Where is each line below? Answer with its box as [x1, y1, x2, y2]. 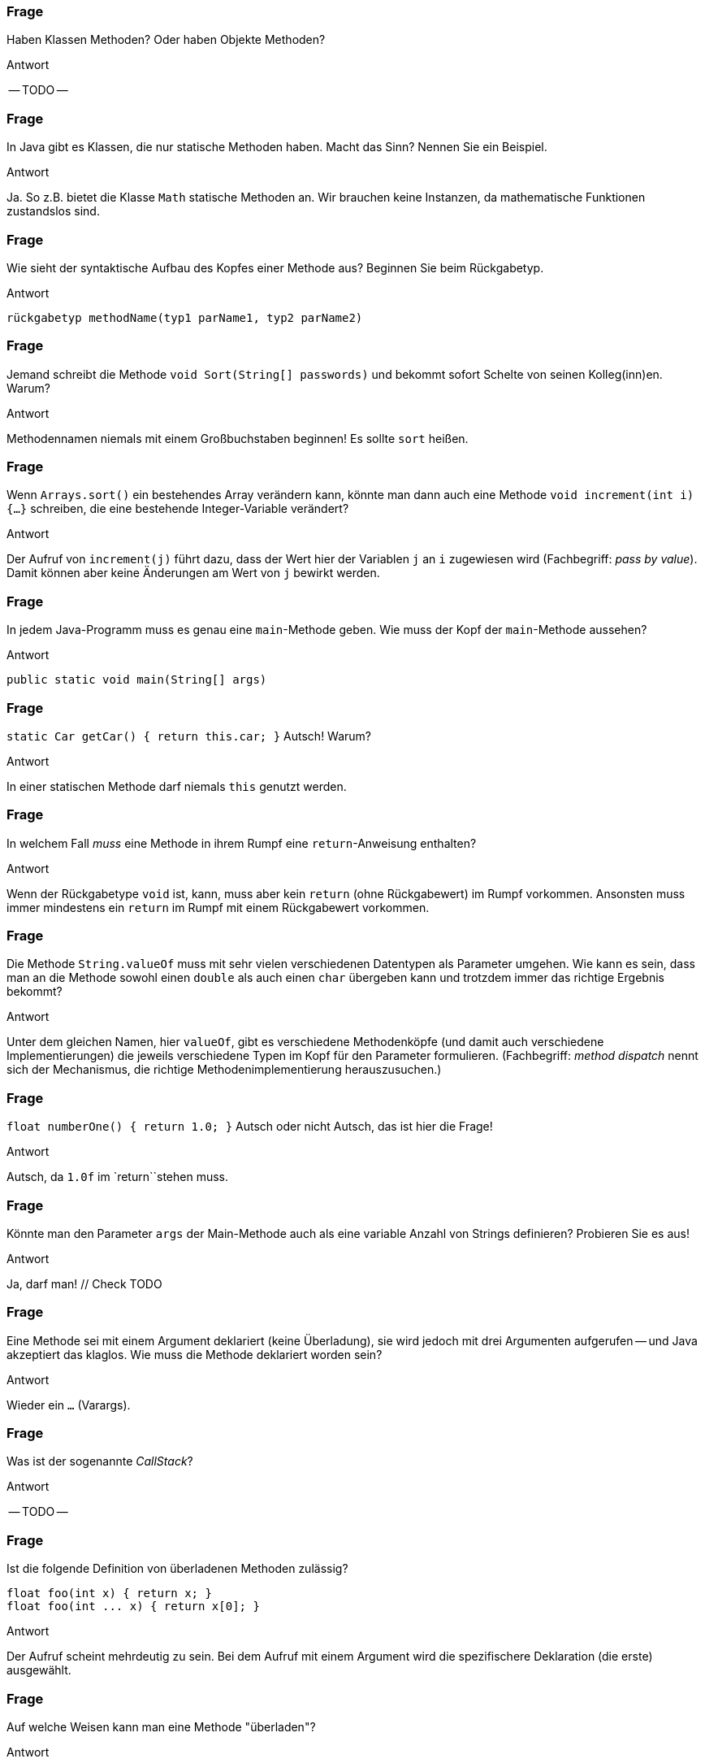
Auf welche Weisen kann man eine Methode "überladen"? [6, 1719, 316, 1734]
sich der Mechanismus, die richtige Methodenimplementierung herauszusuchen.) [6, 1062, 442, 1077]
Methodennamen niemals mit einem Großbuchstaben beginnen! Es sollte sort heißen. [6, 431, 469, 445]
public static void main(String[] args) [6, 673, 267, 687]
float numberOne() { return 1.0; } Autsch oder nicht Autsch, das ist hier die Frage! [6, 1119, 493, 1134]
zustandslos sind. [6, 204, 100, 219]
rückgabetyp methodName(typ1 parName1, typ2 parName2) [6, 310, 363, 324]
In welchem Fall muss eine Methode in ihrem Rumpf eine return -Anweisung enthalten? [6, 836, 477, 850]
